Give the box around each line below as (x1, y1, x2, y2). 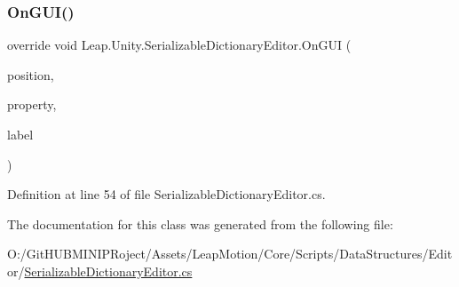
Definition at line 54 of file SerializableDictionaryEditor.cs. (7, 185, 326, 203)
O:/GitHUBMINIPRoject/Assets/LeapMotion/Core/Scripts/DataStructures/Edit (7, 244, 453, 263)
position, (7, 65, 54, 84)
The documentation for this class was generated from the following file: (7, 214, 393, 233)
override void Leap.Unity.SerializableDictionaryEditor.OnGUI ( (7, 36, 352, 54)
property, (7, 95, 57, 114)
